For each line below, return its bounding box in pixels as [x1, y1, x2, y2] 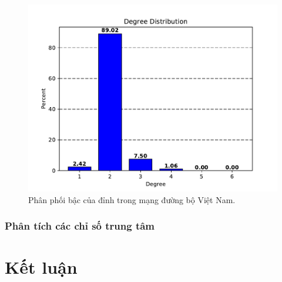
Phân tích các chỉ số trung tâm [5, 218, 155, 233]
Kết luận [5, 255, 78, 279]
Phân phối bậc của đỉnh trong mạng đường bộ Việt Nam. [28, 193, 236, 205]
